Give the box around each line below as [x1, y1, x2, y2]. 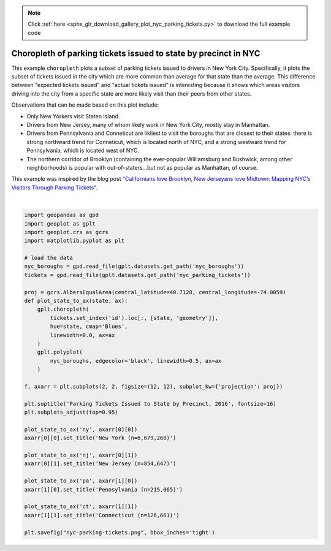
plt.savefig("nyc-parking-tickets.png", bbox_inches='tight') [24, 529, 215, 536]
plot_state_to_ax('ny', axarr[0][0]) [24, 426, 138, 433]
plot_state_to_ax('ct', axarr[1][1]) [24, 503, 138, 510]
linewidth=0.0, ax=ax [50, 332, 115, 338]
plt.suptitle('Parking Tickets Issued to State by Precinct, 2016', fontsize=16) [24, 400, 277, 407]
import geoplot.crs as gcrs [24, 229, 108, 235]
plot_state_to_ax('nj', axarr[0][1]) [24, 452, 138, 459]
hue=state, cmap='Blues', [50, 323, 128, 330]
